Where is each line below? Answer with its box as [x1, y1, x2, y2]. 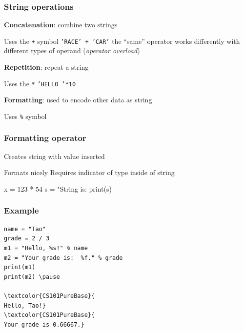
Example [4, 204, 39, 216]
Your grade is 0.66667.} [4, 321, 84, 328]
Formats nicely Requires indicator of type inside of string [4, 167, 175, 177]
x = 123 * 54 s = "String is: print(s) [4, 183, 112, 194]
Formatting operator [4, 132, 86, 144]
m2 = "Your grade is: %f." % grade [4, 254, 123, 261]
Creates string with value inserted [4, 151, 105, 161]
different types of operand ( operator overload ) [4, 45, 140, 56]
